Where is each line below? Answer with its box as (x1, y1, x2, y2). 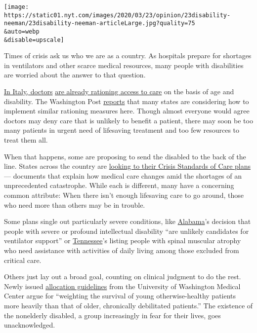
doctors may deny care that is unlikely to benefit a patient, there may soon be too (4, 115, 253, 125)
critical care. (4, 255, 42, 265)
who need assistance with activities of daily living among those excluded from (4, 245, 239, 255)
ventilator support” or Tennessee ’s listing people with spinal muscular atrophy (4, 235, 241, 246)
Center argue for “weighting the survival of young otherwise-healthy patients (4, 291, 236, 301)
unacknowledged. (4, 320, 55, 330)
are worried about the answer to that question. (4, 70, 146, 80)
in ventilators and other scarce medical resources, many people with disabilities (4, 60, 244, 70)
